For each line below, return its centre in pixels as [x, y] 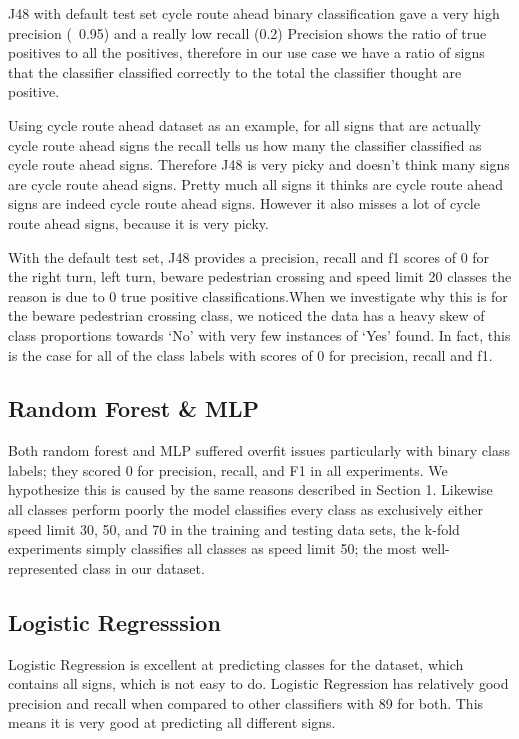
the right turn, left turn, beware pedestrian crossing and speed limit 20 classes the [260, 276]
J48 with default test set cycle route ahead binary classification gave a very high [254, 13]
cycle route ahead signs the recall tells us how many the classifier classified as [245, 144]
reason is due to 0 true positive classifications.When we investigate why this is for [258, 295]
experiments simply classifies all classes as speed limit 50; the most [212, 548]
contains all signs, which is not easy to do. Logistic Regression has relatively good [258, 683]
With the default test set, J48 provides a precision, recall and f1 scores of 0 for [249, 256]
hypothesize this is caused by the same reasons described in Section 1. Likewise [250, 489]
